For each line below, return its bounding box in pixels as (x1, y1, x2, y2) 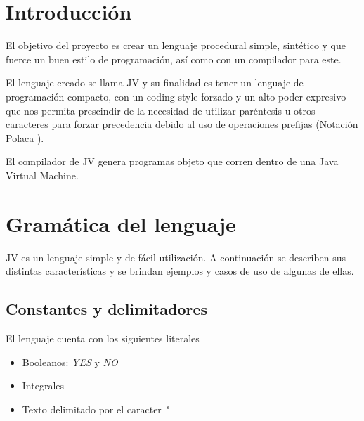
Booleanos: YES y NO (22, 354, 118, 369)
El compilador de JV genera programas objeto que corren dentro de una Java (6, 154, 339, 169)
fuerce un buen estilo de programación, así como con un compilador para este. (6, 51, 342, 66)
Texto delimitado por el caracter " (22, 401, 169, 416)
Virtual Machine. (6, 167, 79, 182)
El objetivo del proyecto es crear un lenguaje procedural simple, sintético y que (6, 38, 346, 53)
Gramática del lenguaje (6, 209, 236, 238)
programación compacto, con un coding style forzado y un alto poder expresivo (6, 89, 346, 103)
